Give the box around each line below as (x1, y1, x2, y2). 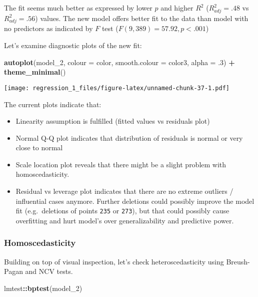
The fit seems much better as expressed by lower (4, 3, 152, 13)
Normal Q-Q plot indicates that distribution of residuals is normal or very (15, 132, 243, 143)
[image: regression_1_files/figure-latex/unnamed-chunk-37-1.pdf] (4, 84, 230, 92)
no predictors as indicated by (4, 23, 93, 34)
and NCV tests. (25, 266, 73, 276)
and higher (160, 3, 193, 13)
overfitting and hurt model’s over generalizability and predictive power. (15, 215, 234, 225)
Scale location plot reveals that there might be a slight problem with (15, 159, 226, 169)
